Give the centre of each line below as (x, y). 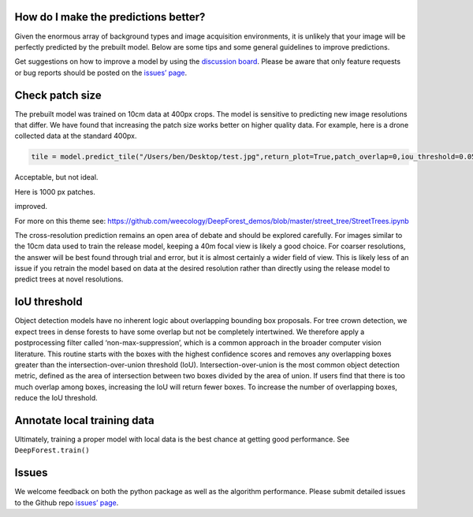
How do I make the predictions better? (110, 17)
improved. (31, 206)
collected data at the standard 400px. (76, 136)
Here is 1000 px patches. (55, 192)
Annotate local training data (84, 420)
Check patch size (58, 95)
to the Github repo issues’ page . (67, 502)
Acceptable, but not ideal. (56, 177)
